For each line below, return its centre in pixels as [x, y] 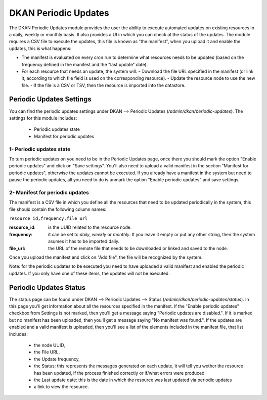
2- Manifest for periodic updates [49, 192]
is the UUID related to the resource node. [90, 227]
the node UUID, [49, 345]
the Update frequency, [57, 359]
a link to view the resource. [61, 387]
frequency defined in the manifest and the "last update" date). [85, 64]
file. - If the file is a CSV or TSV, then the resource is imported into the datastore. [103, 85]
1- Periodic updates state [40, 149]
